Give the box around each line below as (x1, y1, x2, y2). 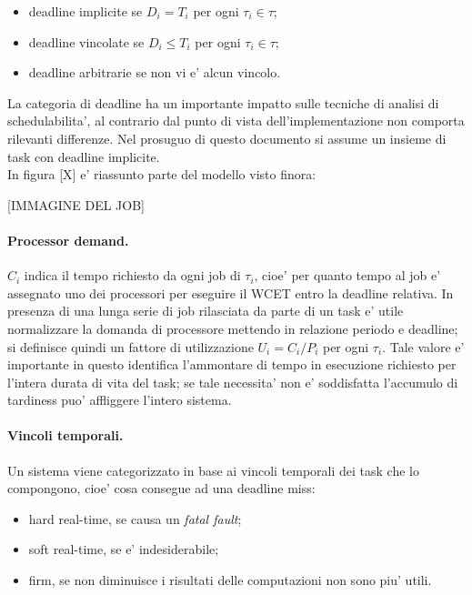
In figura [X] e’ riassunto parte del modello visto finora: (7, 165, 316, 184)
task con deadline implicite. (7, 146, 160, 166)
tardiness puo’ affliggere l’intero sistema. (7, 390, 232, 409)
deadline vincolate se (28, 32, 145, 51)
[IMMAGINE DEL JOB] (7, 195, 146, 214)
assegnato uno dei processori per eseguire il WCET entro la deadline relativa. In (7, 283, 454, 302)
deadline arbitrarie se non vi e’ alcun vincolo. (28, 63, 281, 82)
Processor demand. (7, 230, 129, 249)
